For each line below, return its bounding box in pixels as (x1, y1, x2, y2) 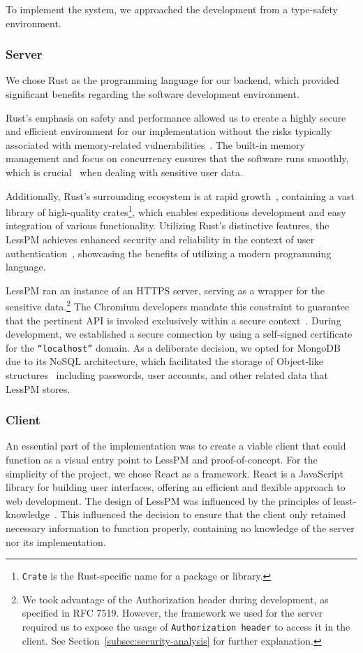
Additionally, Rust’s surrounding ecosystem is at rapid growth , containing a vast (6, 188, 355, 203)
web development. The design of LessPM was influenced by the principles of (6, 493, 331, 508)
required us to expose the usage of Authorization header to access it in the (22, 619, 350, 634)
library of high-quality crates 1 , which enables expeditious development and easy (6, 203, 346, 219)
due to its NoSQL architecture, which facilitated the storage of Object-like (6, 354, 324, 368)
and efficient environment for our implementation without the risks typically (6, 124, 332, 138)
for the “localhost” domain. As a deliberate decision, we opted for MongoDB (6, 340, 341, 354)
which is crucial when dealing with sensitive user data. (6, 164, 243, 179)
